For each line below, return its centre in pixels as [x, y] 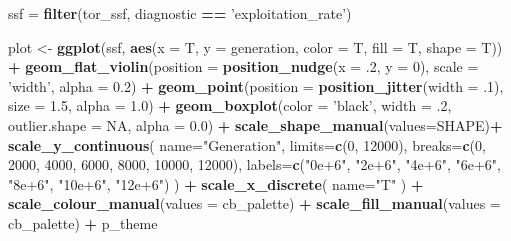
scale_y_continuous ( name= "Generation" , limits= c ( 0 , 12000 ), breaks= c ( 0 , [247, 144]
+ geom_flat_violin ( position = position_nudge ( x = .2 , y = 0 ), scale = [243, 66]
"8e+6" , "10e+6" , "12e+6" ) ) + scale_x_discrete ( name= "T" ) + [216, 183]
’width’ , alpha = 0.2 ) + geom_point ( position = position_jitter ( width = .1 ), [256, 85]
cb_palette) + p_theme [83, 222]
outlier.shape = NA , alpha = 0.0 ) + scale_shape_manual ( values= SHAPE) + [255, 124]
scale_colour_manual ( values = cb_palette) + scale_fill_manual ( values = [254, 203]
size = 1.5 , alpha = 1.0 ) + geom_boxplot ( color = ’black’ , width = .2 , [230, 105]
